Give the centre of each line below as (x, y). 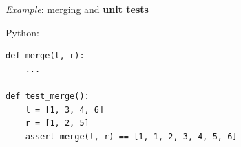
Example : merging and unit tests (77, 9)
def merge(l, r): (45, 56)
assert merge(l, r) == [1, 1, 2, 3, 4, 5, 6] (131, 136)
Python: (22, 32)
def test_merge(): (48, 96)
